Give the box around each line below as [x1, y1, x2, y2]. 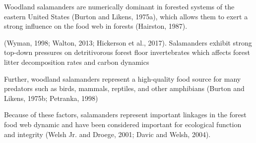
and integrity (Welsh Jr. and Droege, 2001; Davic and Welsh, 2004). [4, 129, 211, 139]
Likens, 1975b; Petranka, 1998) [4, 93, 98, 103]
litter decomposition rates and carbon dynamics [4, 56, 149, 67]
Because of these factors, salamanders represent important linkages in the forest [4, 109, 247, 120]
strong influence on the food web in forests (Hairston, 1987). [4, 21, 188, 31]
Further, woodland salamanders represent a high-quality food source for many [4, 73, 241, 84]
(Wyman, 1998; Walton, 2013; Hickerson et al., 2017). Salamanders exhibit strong [4, 37, 252, 48]
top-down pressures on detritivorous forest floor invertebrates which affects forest [4, 47, 251, 57]
